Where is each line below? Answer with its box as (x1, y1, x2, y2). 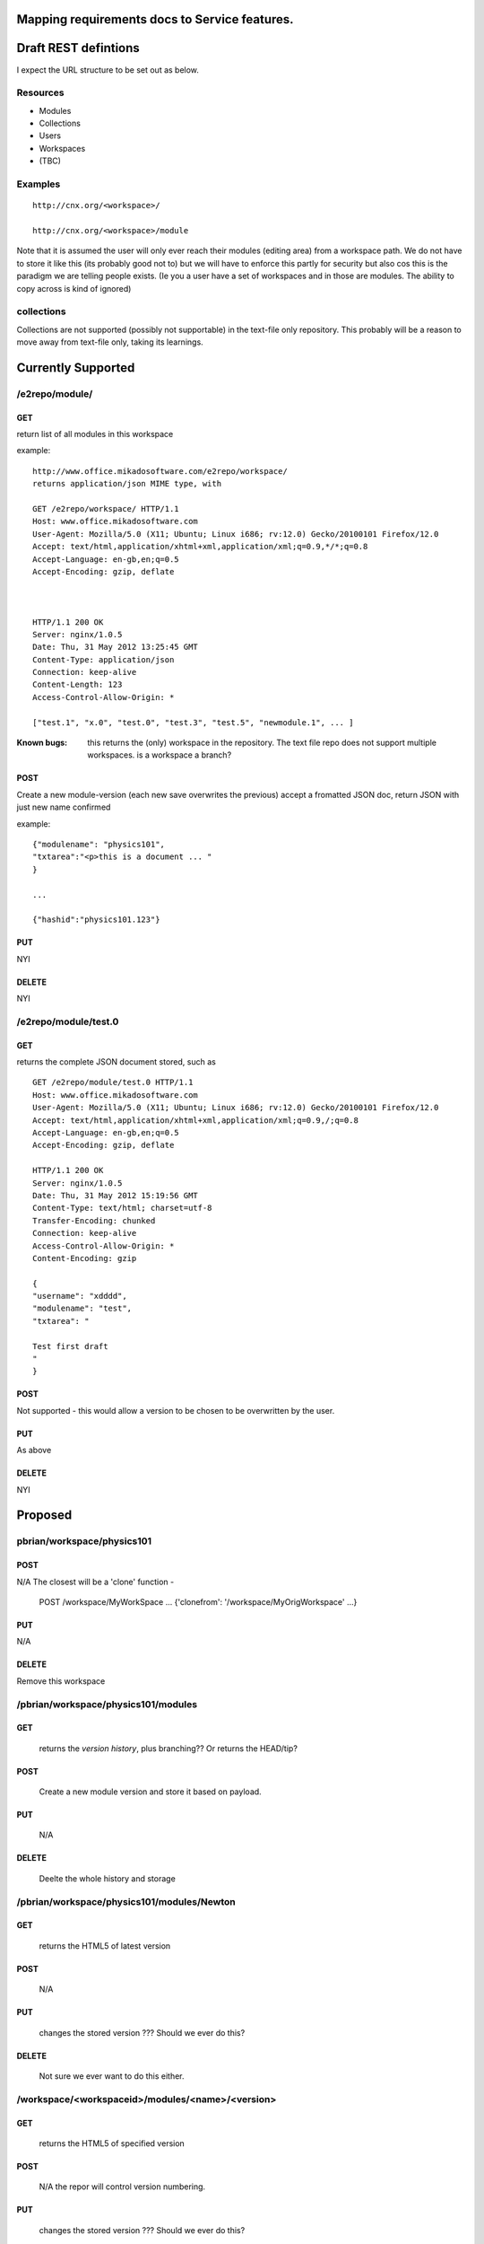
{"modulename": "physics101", (32, 839, 166, 849)
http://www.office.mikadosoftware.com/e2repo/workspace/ (32, 466, 289, 476)
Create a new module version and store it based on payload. (39, 1786, 262, 1797)
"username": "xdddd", (32, 1291, 127, 1302)
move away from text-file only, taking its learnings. (16, 337, 203, 347)
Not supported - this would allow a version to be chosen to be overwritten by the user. (16, 1405, 335, 1416)
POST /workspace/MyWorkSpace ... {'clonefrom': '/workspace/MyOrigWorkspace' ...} (39, 1596, 358, 1607)
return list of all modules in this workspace (16, 429, 174, 440)
